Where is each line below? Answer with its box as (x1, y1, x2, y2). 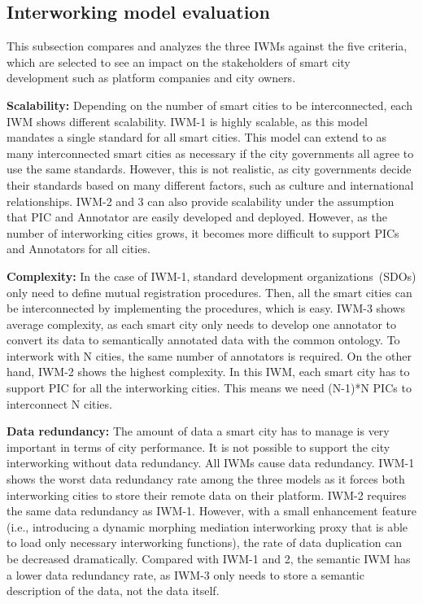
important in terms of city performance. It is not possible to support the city (7, 438, 390, 455)
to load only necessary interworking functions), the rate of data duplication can (7, 534, 403, 551)
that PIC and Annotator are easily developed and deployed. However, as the (7, 208, 387, 225)
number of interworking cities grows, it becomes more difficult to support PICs (7, 224, 399, 241)
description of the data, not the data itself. (7, 582, 220, 599)
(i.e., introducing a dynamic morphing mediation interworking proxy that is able (7, 518, 408, 535)
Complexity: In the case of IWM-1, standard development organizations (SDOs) (7, 267, 416, 284)
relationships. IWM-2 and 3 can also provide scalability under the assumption (7, 192, 395, 209)
